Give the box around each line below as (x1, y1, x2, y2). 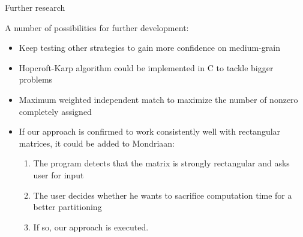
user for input (33, 168, 84, 181)
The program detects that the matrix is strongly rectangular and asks (33, 157, 290, 169)
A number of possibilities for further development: (5, 21, 189, 34)
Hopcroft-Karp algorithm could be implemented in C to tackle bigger (19, 61, 274, 74)
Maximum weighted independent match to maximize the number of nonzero (19, 93, 298, 105)
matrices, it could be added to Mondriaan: (19, 136, 175, 149)
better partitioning (33, 200, 102, 213)
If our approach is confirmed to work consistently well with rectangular (19, 125, 281, 138)
